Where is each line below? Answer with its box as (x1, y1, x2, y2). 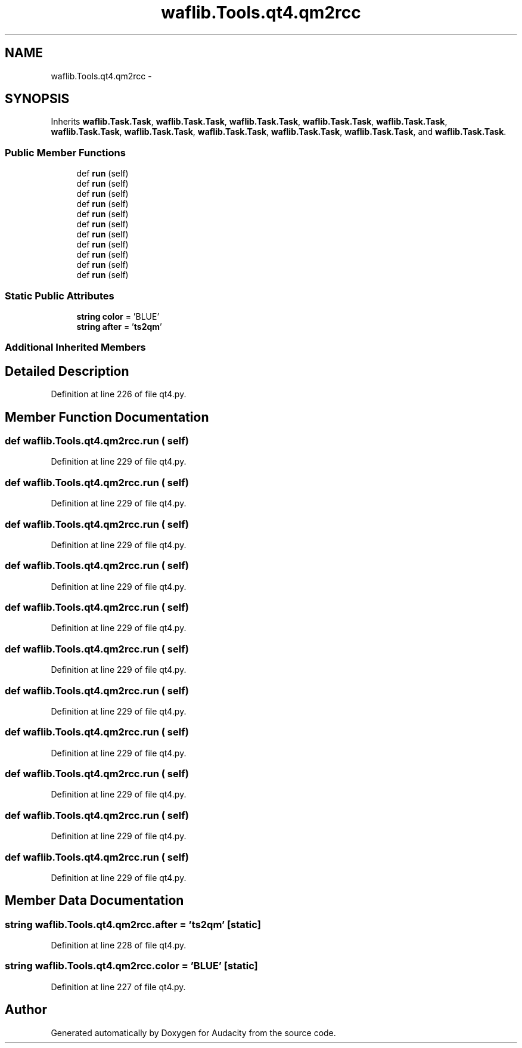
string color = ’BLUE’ (76, 311, 160, 321)
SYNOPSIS (5, 91, 70, 107)
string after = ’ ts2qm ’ (76, 321, 162, 332)
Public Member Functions (5, 146, 126, 159)
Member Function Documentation (5, 409, 209, 425)
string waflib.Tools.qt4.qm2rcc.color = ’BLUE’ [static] (5, 960, 258, 972)
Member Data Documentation (5, 893, 184, 908)
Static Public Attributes (5, 289, 114, 302)
